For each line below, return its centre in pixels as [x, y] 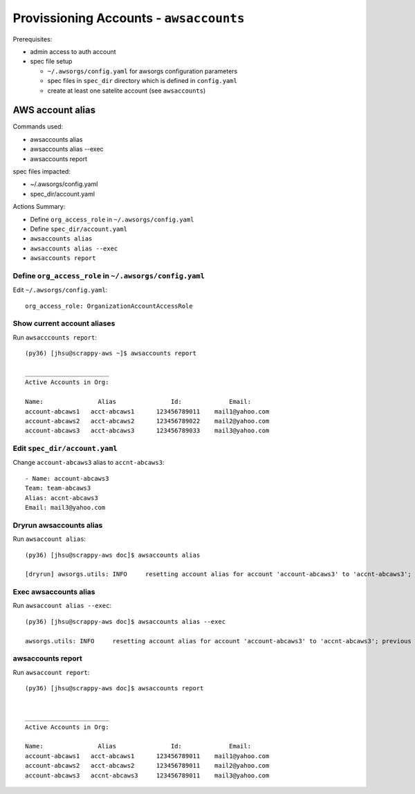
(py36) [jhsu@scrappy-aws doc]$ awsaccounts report [114, 689]
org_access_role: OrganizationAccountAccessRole [109, 306]
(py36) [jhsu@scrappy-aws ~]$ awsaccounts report [111, 353]
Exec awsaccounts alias [54, 592]
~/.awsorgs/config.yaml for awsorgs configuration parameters [142, 71]
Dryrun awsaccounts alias [58, 525]
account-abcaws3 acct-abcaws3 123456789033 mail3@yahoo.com [147, 431]
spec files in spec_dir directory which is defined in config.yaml [142, 81]
